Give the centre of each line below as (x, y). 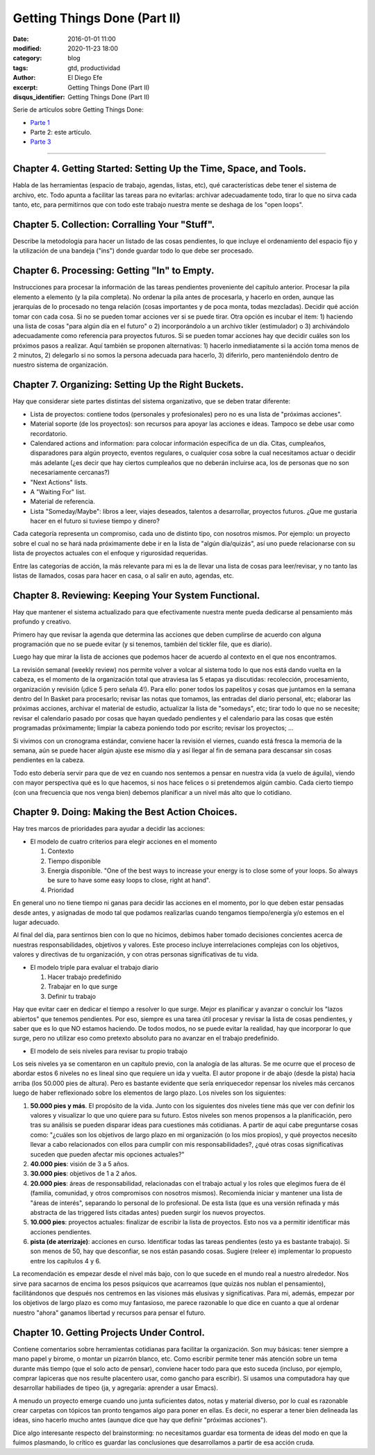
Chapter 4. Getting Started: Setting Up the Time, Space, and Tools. (160, 169)
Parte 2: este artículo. (61, 133)
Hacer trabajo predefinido (84, 977)
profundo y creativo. (42, 622)
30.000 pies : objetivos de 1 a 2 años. (84, 1174)
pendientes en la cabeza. (49, 760)
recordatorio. (49, 433)
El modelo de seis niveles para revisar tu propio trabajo (109, 1051)
